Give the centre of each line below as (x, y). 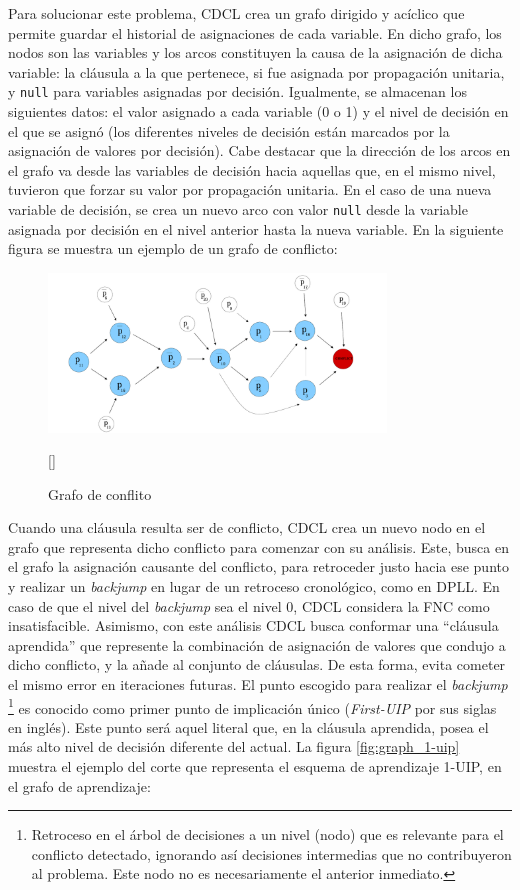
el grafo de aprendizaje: (79, 785)
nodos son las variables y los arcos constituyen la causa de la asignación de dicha (255, 52)
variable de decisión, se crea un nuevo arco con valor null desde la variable (238, 209)
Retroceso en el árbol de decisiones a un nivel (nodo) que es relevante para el (267, 834)
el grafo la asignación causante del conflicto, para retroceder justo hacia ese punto (258, 566)
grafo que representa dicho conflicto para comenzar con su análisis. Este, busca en (258, 546)
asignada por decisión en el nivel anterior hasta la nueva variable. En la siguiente (256, 228)
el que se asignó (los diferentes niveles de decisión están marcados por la (229, 130)
